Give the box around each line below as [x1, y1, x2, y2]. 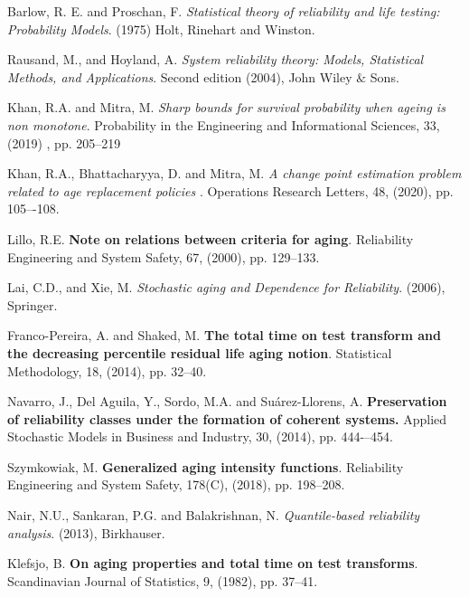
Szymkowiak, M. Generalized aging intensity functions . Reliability [7, 457, 404, 476]
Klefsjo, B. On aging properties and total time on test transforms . [7, 554, 418, 573]
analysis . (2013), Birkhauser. [7, 523, 165, 542]
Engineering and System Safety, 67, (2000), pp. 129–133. [7, 247, 320, 266]
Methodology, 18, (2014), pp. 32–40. [7, 361, 207, 380]
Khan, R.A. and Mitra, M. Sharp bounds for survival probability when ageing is [7, 98, 446, 117]
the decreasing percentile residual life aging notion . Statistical [7, 343, 392, 362]
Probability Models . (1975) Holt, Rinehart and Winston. [7, 19, 315, 38]
